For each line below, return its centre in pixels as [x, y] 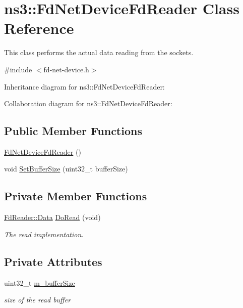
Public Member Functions [73, 131]
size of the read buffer [38, 300]
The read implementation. [44, 234]
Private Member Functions [76, 196]
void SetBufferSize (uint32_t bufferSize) [66, 169]
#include [18, 69]
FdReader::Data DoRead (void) [52, 217]
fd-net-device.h [66, 69]
